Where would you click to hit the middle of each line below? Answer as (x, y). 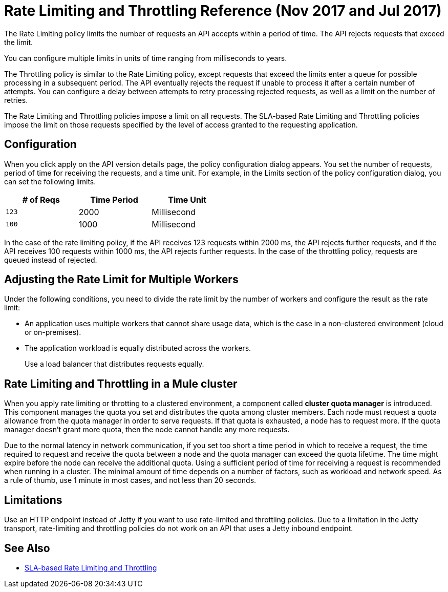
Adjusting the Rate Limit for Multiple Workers (121, 280)
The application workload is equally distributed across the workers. (138, 348)
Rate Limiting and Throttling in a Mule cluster (121, 384)
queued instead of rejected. (51, 260)
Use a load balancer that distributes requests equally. (114, 364)
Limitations (33, 500)
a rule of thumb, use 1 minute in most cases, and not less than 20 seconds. (130, 480)
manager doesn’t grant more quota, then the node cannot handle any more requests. (147, 430)
